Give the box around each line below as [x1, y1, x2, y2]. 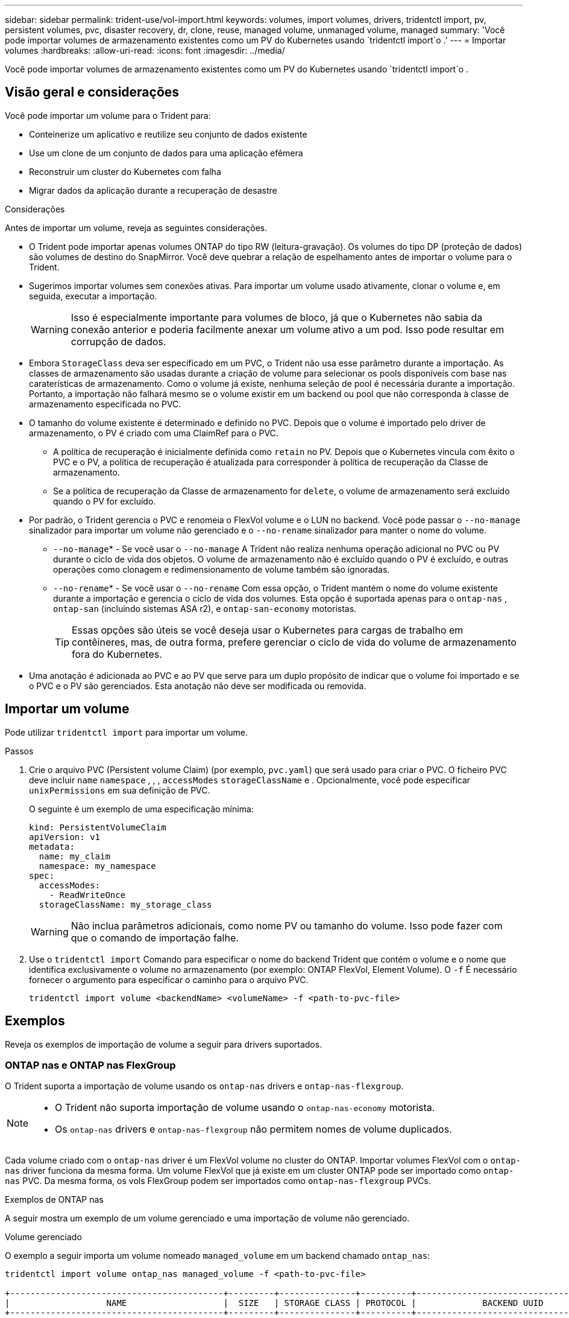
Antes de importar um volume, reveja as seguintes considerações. [5, 222, 268, 233]
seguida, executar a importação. [29, 290, 157, 301]
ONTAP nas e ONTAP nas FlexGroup [5, 1059, 176, 1071]
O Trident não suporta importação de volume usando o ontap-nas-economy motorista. [55, 1101, 435, 1114]
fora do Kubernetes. [72, 648, 162, 660]
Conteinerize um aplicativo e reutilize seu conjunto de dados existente [29, 129, 307, 139]
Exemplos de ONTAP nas [5, 1194, 104, 1205]
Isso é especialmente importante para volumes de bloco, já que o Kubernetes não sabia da [71, 311, 483, 323]
